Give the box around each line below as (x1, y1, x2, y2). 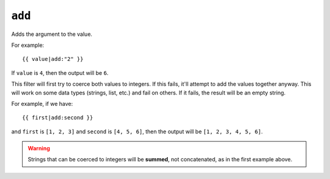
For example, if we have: (11, 100, 73, 107)
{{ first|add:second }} (22, 114, 94, 121)
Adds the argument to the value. (11, 30, 93, 38)
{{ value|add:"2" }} (22, 55, 84, 63)
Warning (28, 145, 50, 152)
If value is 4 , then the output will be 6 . (11, 69, 109, 76)
